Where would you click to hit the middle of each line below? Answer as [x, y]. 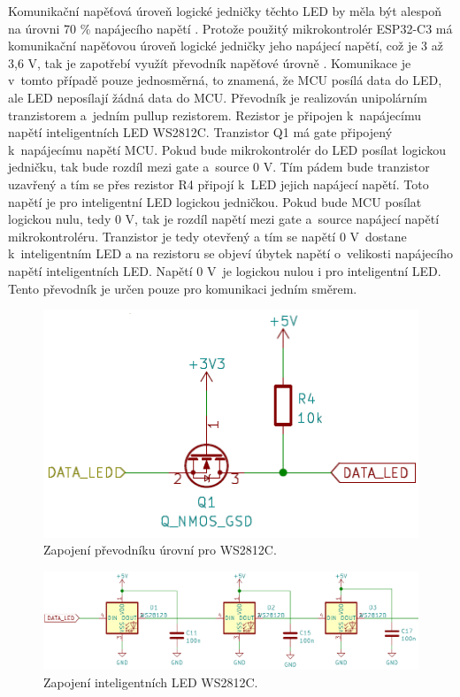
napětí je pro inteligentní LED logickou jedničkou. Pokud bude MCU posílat [215, 201]
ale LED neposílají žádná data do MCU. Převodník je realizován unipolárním [218, 97]
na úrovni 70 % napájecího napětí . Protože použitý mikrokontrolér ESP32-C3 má [230, 28]
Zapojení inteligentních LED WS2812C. [151, 682]
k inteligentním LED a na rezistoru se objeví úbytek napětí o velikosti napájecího [230, 253]
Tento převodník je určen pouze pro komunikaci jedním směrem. [183, 288]
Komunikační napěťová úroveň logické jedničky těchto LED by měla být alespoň [225, 11]
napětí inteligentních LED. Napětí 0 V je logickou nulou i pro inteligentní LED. [225, 270]
